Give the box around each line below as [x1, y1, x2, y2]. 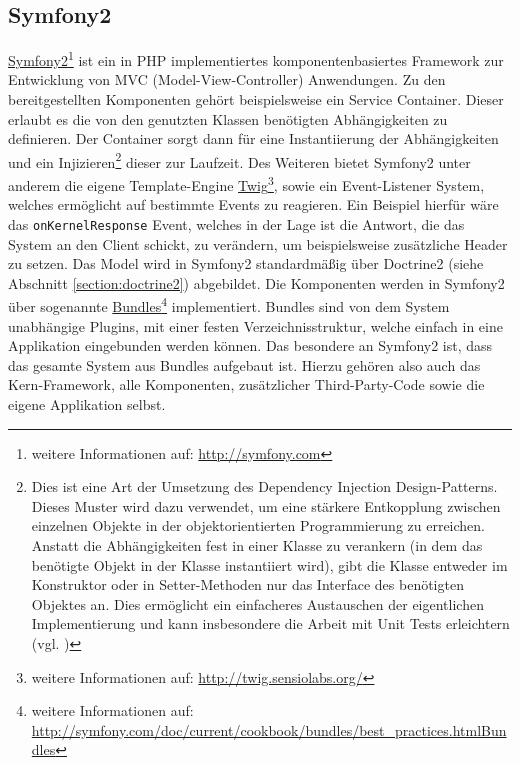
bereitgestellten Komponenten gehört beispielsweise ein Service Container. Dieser [8, 89, 504, 110]
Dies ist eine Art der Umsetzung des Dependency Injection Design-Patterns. [31, 476, 498, 497]
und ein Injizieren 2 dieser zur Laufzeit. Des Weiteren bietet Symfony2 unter [8, 148, 471, 172]
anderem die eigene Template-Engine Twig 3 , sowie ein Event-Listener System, [8, 172, 485, 195]
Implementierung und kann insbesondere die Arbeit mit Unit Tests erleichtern [31, 613, 510, 634]
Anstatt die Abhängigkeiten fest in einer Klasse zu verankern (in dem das [31, 534, 483, 555]
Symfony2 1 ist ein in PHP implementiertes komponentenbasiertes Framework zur [8, 47, 504, 70]
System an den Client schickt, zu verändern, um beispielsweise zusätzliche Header [8, 233, 508, 254]
